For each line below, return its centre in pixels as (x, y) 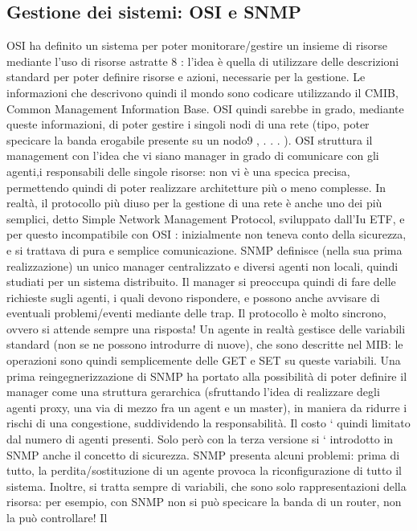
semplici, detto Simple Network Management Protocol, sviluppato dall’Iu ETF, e (206, 218)
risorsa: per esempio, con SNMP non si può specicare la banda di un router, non (204, 502)
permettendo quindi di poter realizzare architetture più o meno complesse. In (196, 187)
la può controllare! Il (57, 518)
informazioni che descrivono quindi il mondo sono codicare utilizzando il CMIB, (202, 92)
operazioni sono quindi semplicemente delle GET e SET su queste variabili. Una (204, 360)
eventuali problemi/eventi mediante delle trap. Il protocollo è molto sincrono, (196, 313)
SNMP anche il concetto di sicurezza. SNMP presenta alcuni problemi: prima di (203, 454)
